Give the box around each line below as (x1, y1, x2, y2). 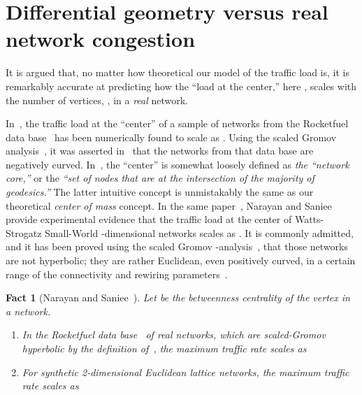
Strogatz (6, 225, 42, 240)
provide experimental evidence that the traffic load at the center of (6, 212, 292, 227)
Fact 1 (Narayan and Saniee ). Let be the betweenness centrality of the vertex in (6, 290, 350, 305)
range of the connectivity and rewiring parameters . (6, 266, 228, 281)
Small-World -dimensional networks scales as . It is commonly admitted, (45, 225, 354, 240)
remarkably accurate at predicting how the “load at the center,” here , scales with (6, 78, 357, 93)
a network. (6, 303, 51, 318)
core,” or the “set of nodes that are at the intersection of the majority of (6, 171, 314, 185)
